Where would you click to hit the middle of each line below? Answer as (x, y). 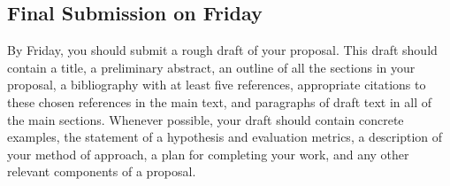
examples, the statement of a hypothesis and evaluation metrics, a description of (225, 137)
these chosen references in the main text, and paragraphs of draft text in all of (220, 101)
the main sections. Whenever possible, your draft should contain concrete (206, 119)
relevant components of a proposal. (102, 171)
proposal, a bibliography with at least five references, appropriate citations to (217, 85)
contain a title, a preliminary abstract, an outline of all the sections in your (211, 67)
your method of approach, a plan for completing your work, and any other (208, 154)
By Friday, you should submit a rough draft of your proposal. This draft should (222, 50)
